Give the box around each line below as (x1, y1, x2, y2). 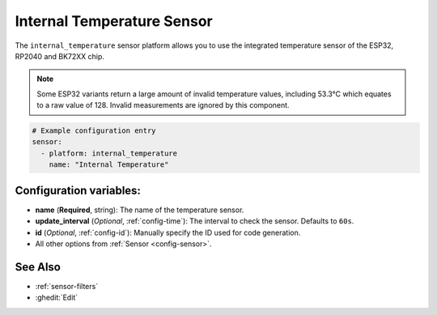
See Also (15, 260, 61, 274)
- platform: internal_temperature (40, 148, 178, 158)
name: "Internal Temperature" (49, 160, 169, 169)
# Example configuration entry (32, 126, 157, 135)
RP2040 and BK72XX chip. (15, 51, 105, 61)
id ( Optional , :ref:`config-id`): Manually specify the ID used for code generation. (35, 228, 301, 237)
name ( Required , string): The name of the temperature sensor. (35, 205, 244, 215)
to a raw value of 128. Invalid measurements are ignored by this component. (36, 100, 291, 110)
